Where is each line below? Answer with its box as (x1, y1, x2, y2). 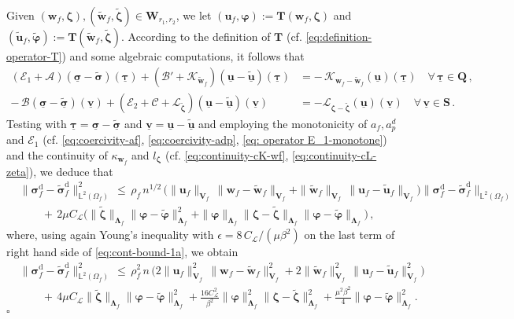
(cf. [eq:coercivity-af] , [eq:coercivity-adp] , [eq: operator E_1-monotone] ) (43, 131, 387, 148)
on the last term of (304, 226, 395, 243)
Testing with (6, 115, 67, 131)
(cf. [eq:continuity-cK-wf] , (165, 146, 289, 163)
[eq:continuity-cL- (292, 146, 377, 163)
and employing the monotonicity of (198, 115, 368, 131)
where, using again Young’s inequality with (6, 226, 214, 243)
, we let (176, 7, 212, 23)
